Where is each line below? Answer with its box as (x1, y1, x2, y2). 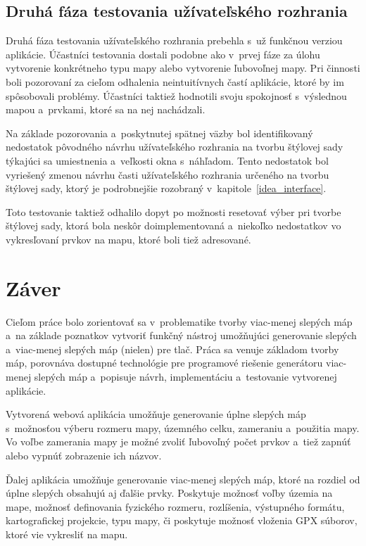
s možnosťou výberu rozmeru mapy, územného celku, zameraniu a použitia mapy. (6, 420, 360, 435)
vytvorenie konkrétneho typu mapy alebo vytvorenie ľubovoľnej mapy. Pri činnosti (6, 61, 360, 75)
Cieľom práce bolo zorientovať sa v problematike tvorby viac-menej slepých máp (6, 314, 353, 329)
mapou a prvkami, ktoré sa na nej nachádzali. (6, 102, 206, 117)
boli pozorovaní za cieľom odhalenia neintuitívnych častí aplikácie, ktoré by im (6, 74, 344, 89)
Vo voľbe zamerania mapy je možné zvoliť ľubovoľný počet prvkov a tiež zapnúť (6, 434, 351, 449)
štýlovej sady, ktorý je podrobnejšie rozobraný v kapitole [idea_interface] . (6, 181, 327, 196)
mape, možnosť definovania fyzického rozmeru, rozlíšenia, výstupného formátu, (6, 499, 345, 514)
